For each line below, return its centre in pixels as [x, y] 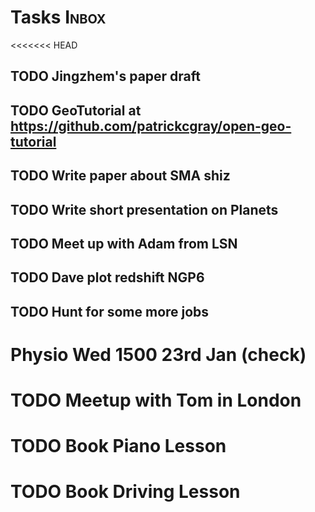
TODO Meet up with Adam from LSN [124, 243]
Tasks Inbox [58, 17]
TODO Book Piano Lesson [118, 446]
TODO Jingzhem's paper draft [106, 76]
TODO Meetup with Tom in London [156, 400]
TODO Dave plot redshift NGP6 [107, 277]
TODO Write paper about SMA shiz [120, 176]
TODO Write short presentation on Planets [144, 209]
